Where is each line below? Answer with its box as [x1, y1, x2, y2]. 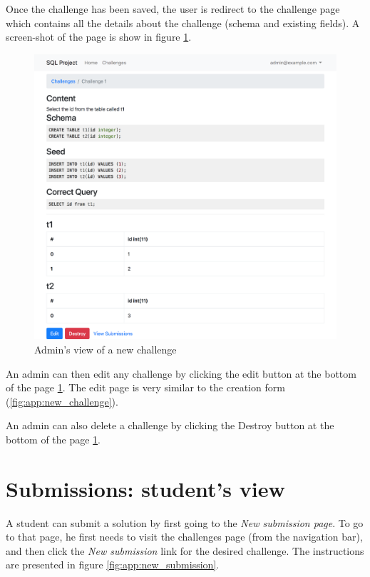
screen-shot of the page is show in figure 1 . [6, 29, 192, 44]
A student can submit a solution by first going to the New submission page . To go [6, 515, 364, 530]
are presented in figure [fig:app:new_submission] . [6, 557, 220, 572]
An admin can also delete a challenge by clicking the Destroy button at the [6, 418, 334, 433]
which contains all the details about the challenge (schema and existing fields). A [6, 15, 360, 30]
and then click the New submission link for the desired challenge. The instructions [6, 543, 364, 558]
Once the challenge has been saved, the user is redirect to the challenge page [6, 1, 340, 16]
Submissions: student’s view [6, 473, 285, 503]
